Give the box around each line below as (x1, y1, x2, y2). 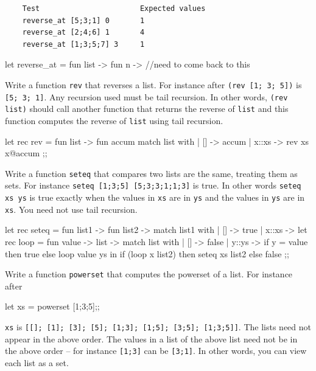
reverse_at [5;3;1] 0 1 (22, 16, 145, 25)
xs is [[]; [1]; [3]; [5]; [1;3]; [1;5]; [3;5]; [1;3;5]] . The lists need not (5, 321, 311, 333)
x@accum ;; (5, 147, 47, 159)
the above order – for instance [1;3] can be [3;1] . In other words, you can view (5, 344, 307, 357)
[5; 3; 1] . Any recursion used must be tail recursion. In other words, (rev (5, 90, 288, 103)
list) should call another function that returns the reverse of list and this (5, 102, 289, 115)
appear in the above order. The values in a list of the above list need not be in (5, 332, 298, 345)
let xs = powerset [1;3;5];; (5, 300, 100, 313)
